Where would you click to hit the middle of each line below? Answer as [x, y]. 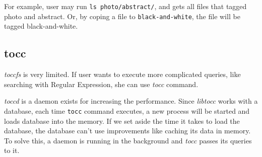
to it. [12, 150]
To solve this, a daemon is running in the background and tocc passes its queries [128, 140]
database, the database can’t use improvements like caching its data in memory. [127, 131]
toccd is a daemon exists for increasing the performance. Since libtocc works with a [131, 101]
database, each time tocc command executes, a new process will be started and [127, 110]
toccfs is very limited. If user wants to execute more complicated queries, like [122, 74]
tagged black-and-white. [41, 26]
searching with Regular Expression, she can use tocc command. [101, 84]
